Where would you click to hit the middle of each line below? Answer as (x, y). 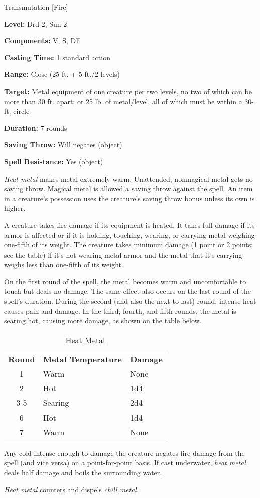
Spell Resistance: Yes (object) (54, 161)
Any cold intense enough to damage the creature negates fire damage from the (124, 452)
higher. (15, 208)
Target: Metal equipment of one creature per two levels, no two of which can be (128, 91)
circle (21, 111)
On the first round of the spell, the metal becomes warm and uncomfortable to (125, 281)
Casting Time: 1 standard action (57, 57)
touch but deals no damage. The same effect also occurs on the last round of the (127, 291)
